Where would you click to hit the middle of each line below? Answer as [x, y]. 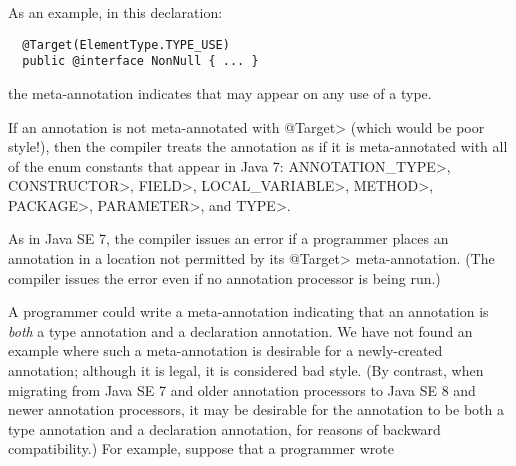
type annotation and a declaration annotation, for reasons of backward [224, 428]
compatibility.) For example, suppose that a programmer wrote [201, 448]
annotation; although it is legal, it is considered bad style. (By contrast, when [246, 370]
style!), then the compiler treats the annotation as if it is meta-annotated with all [258, 146]
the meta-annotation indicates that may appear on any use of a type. [220, 92]
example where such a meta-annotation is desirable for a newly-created [225, 350]
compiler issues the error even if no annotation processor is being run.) [224, 277]
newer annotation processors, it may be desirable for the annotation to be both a [256, 409]
